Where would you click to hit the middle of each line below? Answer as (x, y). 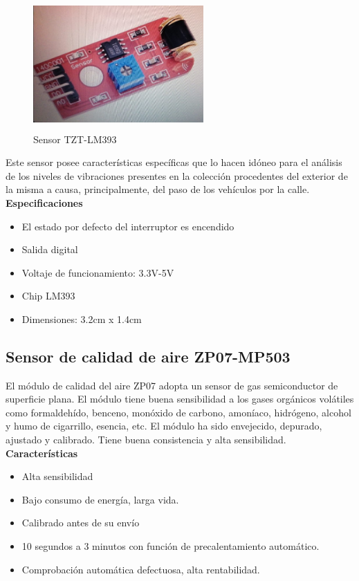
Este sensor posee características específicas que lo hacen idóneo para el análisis (174, 162)
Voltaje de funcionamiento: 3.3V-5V (98, 272)
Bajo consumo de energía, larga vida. (100, 499)
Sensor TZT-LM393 (75, 139)
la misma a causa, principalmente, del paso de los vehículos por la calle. (158, 189)
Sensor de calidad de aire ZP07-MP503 (148, 356)
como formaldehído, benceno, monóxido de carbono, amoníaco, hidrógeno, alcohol (178, 412)
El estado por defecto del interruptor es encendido (128, 226)
